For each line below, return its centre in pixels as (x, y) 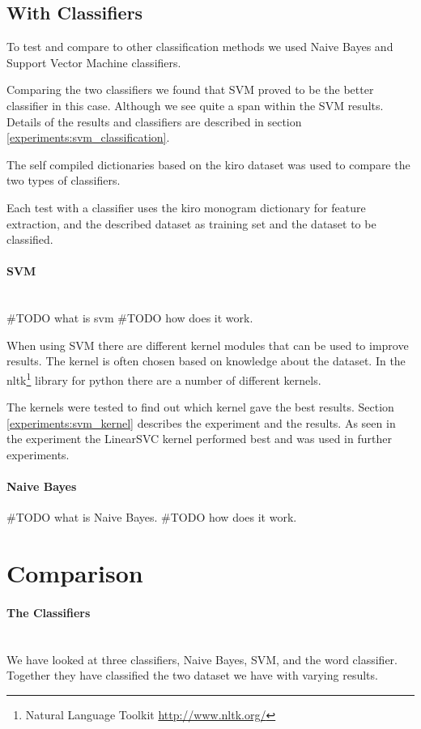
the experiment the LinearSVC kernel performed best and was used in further (199, 439)
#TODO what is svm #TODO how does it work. (130, 318)
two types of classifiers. (64, 180)
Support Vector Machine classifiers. (94, 62)
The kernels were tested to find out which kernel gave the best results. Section (200, 407)
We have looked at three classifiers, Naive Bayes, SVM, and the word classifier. (202, 659)
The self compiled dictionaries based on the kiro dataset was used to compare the (208, 164)
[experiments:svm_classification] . (88, 137)
